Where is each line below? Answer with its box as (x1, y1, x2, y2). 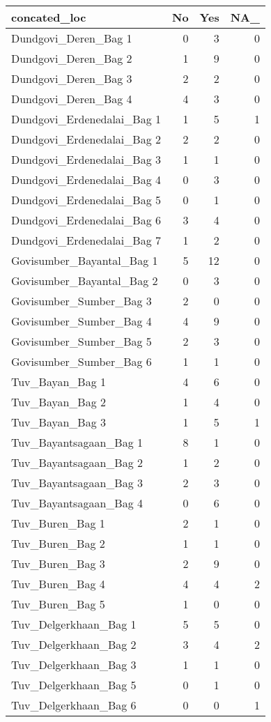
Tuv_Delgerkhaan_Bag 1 (11, 616, 137, 632)
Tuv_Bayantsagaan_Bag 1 (11, 434, 143, 450)
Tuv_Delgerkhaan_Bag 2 (11, 636, 137, 652)
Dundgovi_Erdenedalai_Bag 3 (11, 151, 161, 167)
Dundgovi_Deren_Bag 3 (11, 70, 132, 86)
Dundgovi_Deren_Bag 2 (11, 50, 132, 66)
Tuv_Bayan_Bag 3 (11, 414, 107, 430)
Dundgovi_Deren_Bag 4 (11, 91, 132, 107)
